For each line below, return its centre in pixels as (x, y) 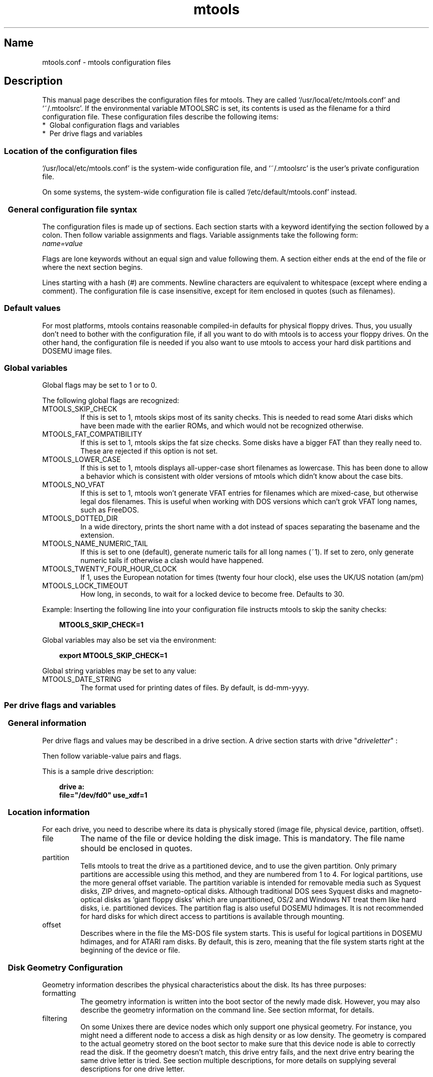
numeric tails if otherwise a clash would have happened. (172, 561)
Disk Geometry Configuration (65, 967)
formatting (59, 993)
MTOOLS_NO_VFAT (73, 485)
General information (47, 723)
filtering (55, 1019)
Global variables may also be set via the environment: (129, 640)
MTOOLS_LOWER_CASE (82, 460)
